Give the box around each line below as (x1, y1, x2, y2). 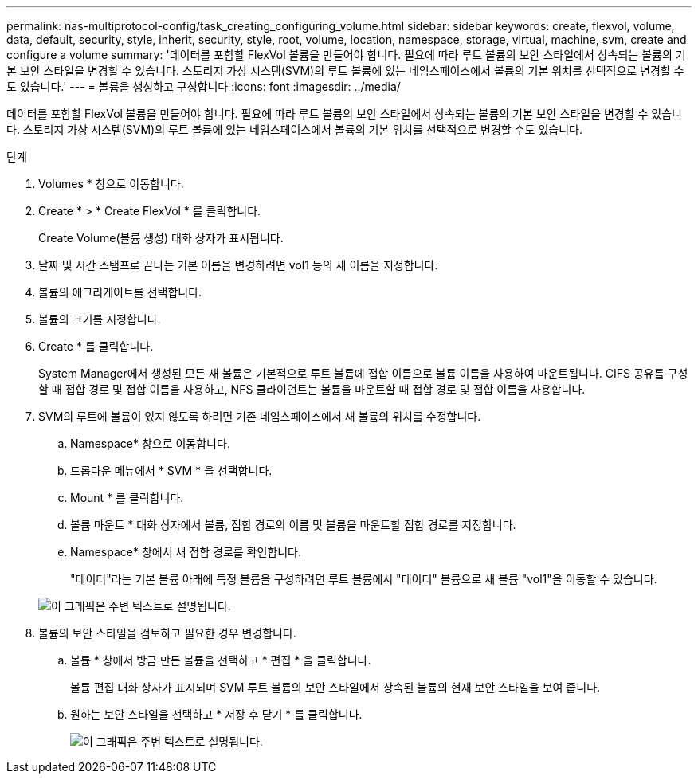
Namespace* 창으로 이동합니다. (70, 437, 230, 450)
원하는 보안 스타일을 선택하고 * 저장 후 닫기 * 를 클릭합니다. (70, 707, 363, 721)
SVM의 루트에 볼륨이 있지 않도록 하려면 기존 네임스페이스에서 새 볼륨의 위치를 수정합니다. (38, 410, 481, 423)
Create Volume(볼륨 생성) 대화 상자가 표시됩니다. (38, 231, 284, 245)
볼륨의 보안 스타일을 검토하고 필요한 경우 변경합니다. (38, 626, 296, 640)
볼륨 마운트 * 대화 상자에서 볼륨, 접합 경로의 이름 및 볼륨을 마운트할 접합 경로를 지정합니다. (70, 518, 516, 531)
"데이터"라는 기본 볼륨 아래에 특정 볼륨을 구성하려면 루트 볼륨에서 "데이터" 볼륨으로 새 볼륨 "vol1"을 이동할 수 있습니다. (70, 572, 657, 586)
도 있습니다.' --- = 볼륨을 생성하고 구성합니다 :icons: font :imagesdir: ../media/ (6, 80, 401, 93)
